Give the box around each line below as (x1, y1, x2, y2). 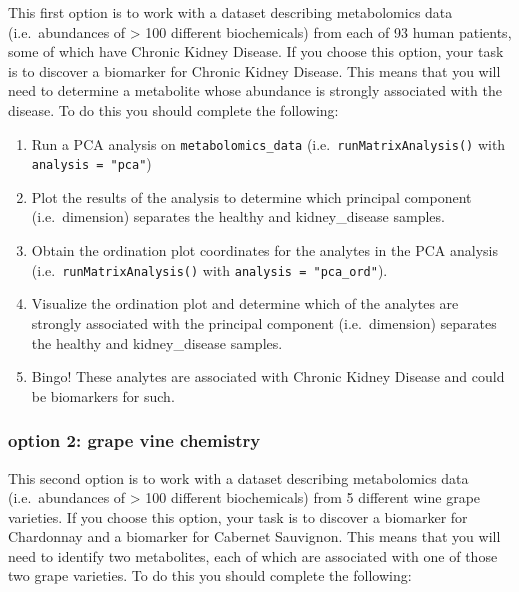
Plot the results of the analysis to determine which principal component (31, 186, 472, 207)
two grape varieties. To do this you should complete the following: (8, 565, 412, 586)
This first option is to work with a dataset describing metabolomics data (8, 2, 453, 22)
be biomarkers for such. (31, 385, 175, 406)
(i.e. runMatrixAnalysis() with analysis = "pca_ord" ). (31, 259, 388, 280)
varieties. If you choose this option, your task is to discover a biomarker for (8, 506, 468, 527)
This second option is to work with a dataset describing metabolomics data (8, 467, 469, 488)
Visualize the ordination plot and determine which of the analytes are (31, 293, 459, 314)
